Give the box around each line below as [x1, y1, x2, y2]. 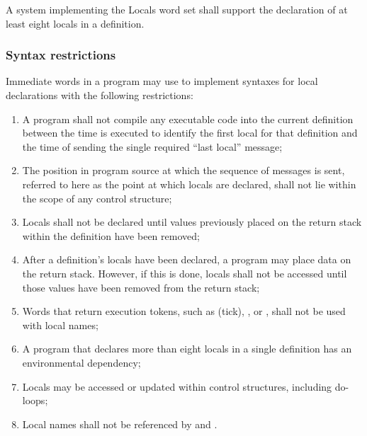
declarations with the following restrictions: [6, 88, 193, 102]
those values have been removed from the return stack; [22, 280, 260, 294]
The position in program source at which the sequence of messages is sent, [22, 163, 345, 178]
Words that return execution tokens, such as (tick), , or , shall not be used [22, 304, 346, 319]
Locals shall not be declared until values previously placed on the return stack [22, 214, 362, 229]
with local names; [22, 317, 98, 332]
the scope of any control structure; [22, 190, 172, 205]
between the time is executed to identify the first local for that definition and [22, 125, 358, 140]
